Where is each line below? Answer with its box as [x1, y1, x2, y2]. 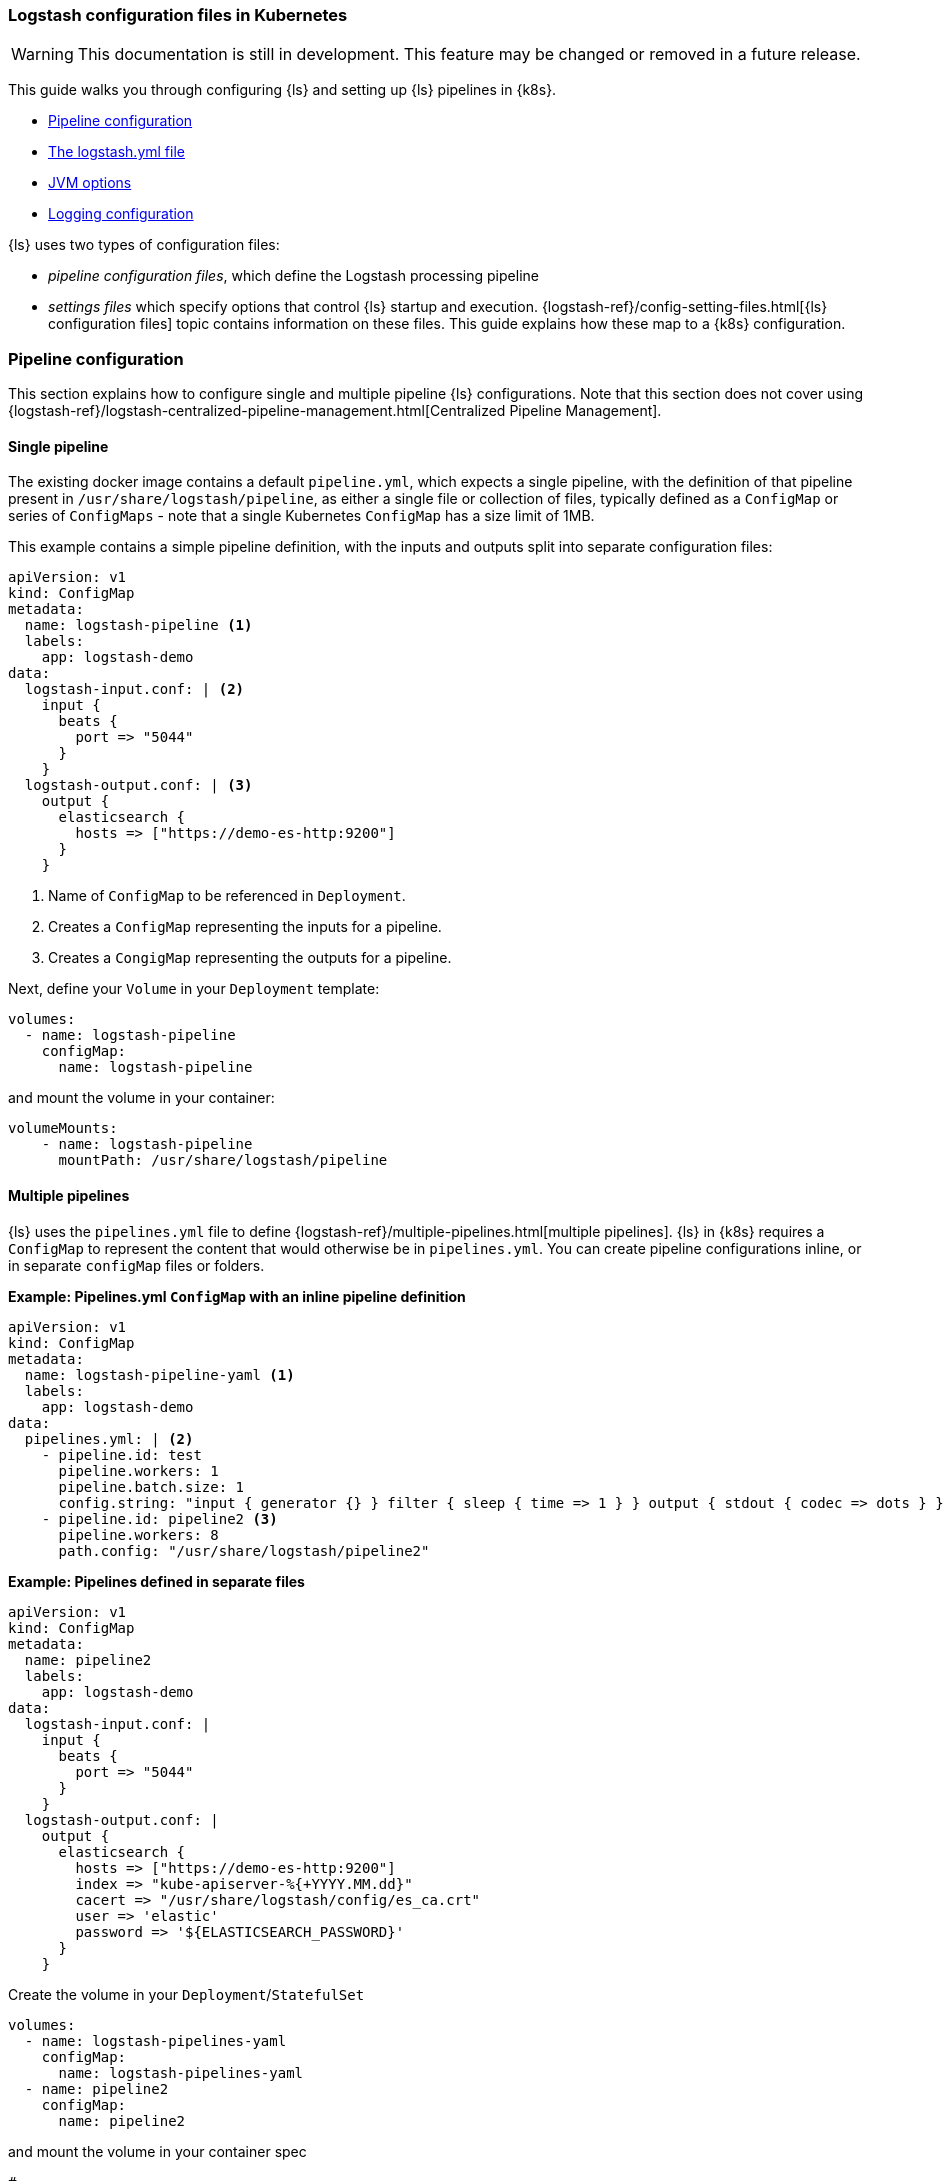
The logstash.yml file [48, 143, 185, 161]
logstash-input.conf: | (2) [24, 681, 245, 698]
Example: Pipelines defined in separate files [8, 1572, 305, 1590]
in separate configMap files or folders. [8, 1256, 265, 1274]
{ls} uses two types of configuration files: [8, 236, 280, 254]
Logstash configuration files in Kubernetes [8, 5, 348, 25]
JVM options [48, 174, 132, 192]
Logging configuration [48, 205, 194, 223]
